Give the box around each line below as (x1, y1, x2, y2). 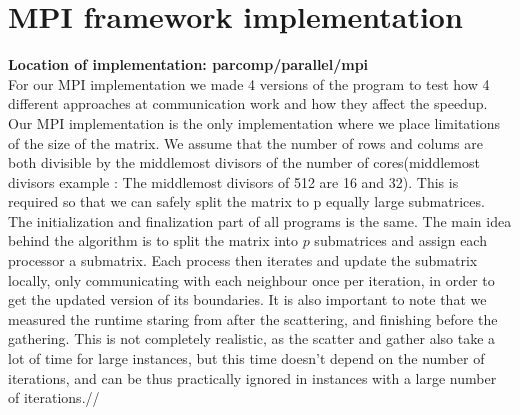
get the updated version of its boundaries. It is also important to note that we (8, 289, 487, 310)
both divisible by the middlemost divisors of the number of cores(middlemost (8, 152, 480, 173)
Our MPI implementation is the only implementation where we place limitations (8, 112, 500, 133)
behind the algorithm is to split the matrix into (8, 230, 298, 251)
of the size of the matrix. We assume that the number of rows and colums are (8, 132, 483, 153)
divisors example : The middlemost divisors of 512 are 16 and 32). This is (8, 171, 459, 192)
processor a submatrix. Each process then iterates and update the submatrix (8, 250, 478, 271)
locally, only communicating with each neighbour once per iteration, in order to (8, 269, 495, 290)
